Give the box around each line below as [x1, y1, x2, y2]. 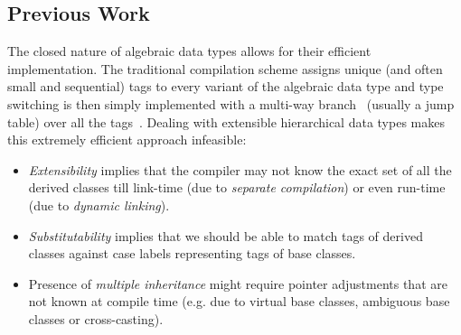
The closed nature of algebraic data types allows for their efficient [7, 42, 372, 60]
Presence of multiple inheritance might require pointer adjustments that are [28, 274, 447, 293]
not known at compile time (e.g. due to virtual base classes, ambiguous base [28, 292, 450, 311]
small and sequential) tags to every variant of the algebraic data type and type [7, 77, 444, 96]
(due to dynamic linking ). [28, 195, 170, 214]
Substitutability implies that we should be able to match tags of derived [28, 226, 423, 245]
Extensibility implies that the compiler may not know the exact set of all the [28, 160, 452, 179]
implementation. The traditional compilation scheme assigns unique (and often [7, 59, 443, 78]
